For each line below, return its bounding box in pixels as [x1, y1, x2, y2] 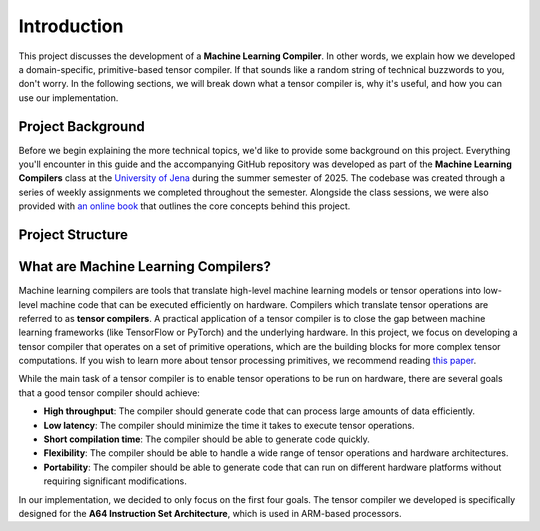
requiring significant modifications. [43, 475, 187, 487]
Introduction [18, 15, 124, 37]
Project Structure [18, 226, 129, 243]
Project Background [18, 118, 145, 135]
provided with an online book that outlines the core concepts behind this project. [18, 200, 351, 212]
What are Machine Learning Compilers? [18, 258, 272, 275]
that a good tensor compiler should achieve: [18, 386, 200, 399]
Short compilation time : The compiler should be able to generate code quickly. [43, 433, 370, 445]
